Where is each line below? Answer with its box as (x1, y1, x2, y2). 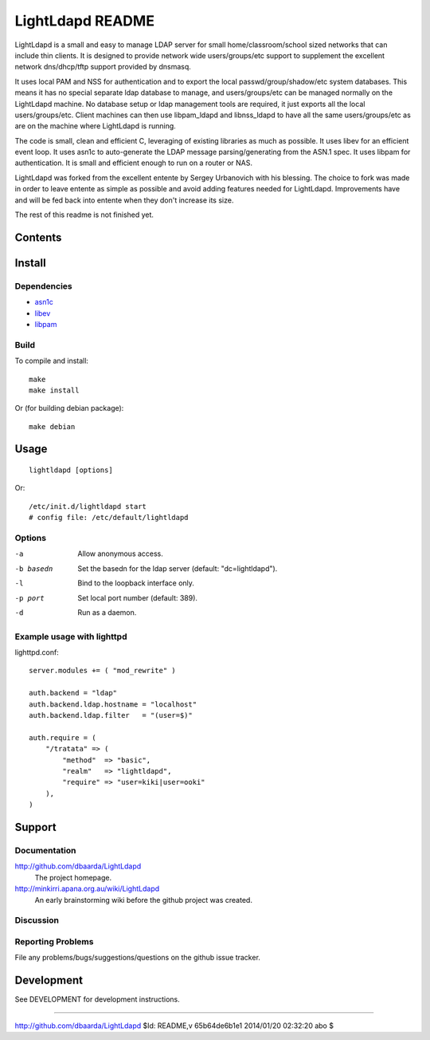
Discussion (14, 915, 60, 926)
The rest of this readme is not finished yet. (14, 210, 154, 219)
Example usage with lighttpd (14, 631, 127, 642)
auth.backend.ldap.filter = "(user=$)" (29, 711, 193, 720)
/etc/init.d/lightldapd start (29, 502, 147, 510)
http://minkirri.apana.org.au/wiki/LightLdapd (14, 884, 160, 893)
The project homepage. (34, 873, 111, 882)
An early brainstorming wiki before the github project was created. (34, 895, 252, 904)
